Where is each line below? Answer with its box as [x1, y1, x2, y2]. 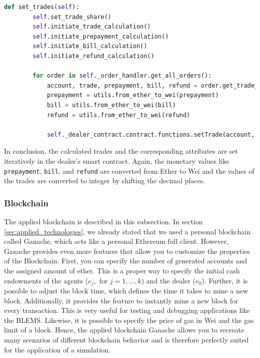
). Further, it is [201, 275, 248, 285]
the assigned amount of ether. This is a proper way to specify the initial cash [4, 265, 240, 275]
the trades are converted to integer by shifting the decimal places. [4, 175, 205, 186]
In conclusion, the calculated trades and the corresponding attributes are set [4, 146, 238, 156]
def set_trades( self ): [4, 4, 79, 11]
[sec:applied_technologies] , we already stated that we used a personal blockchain [4, 226, 251, 236]
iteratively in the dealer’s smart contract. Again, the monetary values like [4, 155, 229, 166]
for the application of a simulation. [4, 344, 110, 354]
